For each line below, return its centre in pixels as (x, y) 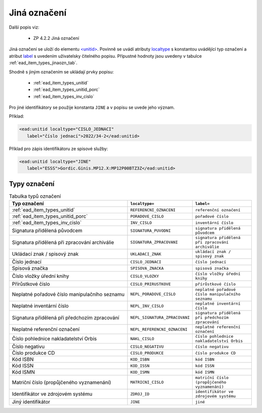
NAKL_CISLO (142, 338)
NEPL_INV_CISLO (147, 306)
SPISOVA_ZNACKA (147, 268)
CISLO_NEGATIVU (147, 347)
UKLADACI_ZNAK (146, 254)
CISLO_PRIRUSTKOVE (150, 284)
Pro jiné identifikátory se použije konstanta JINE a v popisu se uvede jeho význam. (92, 107)
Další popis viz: (24, 27)
